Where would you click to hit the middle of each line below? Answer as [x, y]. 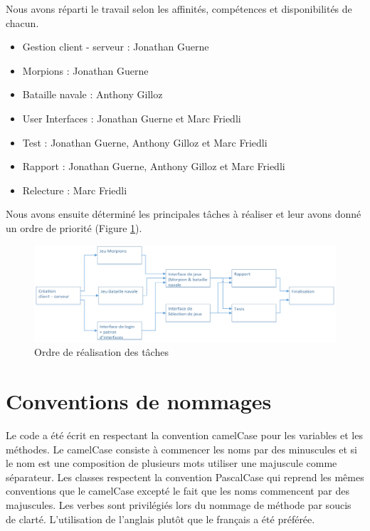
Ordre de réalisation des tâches [101, 352]
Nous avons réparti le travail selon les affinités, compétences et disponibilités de [179, 9]
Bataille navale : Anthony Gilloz [92, 94]
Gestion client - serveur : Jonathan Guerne [116, 47]
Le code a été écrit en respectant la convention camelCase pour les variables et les [184, 435]
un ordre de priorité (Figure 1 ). [74, 227]
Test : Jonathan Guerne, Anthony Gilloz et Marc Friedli [145, 142]
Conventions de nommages [139, 401]
